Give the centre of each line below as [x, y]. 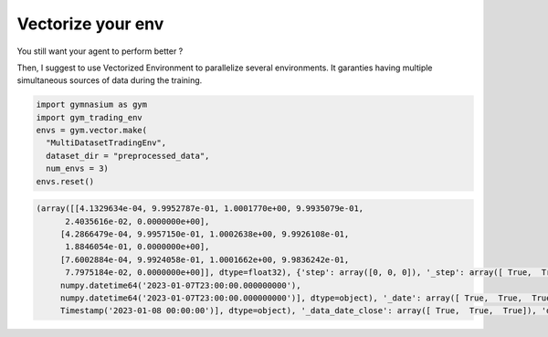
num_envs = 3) [78, 168]
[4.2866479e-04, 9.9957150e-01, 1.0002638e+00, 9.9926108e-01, [205, 234]
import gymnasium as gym [92, 105]
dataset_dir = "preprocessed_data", [128, 156]
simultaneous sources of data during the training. [110, 80]
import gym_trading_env [90, 117]
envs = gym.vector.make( [92, 131]
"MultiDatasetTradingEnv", [106, 143]
